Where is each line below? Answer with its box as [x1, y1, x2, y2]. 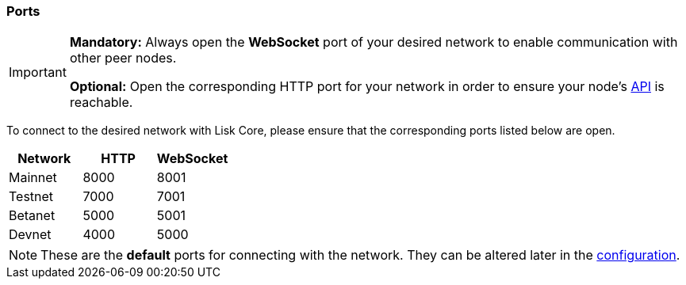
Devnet [9, 226, 52, 243]
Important [9, 64, 67, 81]
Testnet [9, 188, 54, 205]
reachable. [69, 94, 133, 111]
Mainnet [9, 169, 57, 186]
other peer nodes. [69, 50, 177, 66]
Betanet [9, 207, 56, 224]
